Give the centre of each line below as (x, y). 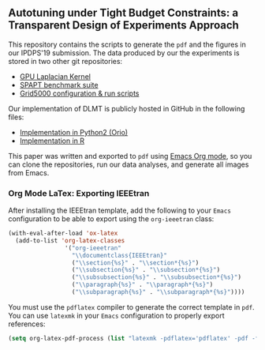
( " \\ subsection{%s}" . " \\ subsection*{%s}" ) (146, 270)
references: (27, 324)
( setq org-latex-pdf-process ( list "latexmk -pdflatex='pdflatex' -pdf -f (134, 338)
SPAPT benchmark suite (59, 85)
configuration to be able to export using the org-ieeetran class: (111, 219)
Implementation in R (52, 141)
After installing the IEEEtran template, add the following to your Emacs (119, 211)
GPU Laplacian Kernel (55, 76)
